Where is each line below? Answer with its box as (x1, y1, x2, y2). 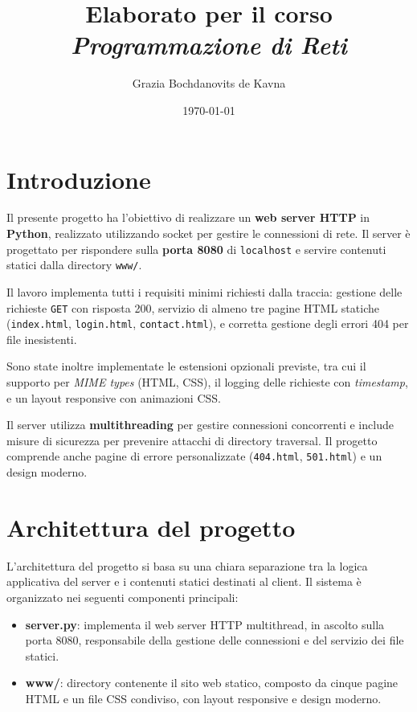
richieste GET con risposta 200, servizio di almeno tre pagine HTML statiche (6, 299, 379, 316)
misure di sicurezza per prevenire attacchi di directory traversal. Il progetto (6, 432, 378, 448)
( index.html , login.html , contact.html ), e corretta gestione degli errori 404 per (6, 315, 409, 332)
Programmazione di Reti (71, 28, 347, 62)
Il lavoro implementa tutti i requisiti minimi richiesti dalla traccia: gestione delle (6, 283, 403, 300)
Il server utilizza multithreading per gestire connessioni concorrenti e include (6, 416, 394, 433)
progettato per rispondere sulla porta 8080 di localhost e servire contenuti (6, 240, 386, 257)
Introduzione (6, 162, 151, 195)
